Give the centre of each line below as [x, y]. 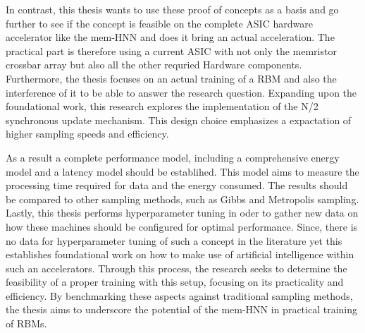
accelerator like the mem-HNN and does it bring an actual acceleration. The [170, 37]
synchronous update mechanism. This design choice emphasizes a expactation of [179, 120]
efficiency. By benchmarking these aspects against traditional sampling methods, [179, 295]
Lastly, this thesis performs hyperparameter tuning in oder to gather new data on [182, 213]
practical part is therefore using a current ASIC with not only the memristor [171, 50]
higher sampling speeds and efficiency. [87, 134]
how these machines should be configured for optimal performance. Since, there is [182, 226]
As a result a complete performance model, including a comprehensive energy [173, 157]
